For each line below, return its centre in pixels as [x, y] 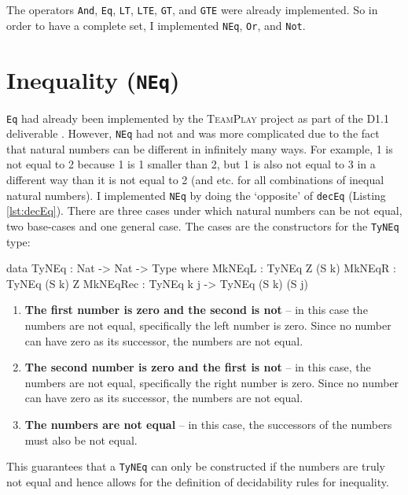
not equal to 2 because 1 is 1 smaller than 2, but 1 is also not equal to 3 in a [191, 164]
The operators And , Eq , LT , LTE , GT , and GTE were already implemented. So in [192, 9]
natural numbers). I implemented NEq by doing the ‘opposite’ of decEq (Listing [196, 195]
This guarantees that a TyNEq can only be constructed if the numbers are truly [196, 466]
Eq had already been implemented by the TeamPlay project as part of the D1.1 [198, 118]
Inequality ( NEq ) [93, 79]
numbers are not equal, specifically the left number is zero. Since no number [208, 325]
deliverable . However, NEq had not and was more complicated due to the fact [193, 133]
